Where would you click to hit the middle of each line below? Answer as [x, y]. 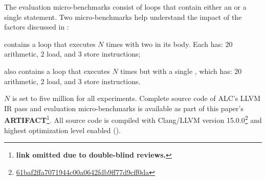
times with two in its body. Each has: [164, 44]
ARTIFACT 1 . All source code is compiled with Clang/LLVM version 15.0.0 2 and [133, 119]
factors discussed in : [37, 27]
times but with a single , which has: [176, 71]
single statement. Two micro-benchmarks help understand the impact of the [123, 17]
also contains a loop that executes [57, 71]
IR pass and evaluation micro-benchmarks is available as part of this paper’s [124, 108]
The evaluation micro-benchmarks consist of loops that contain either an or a [125, 7]
